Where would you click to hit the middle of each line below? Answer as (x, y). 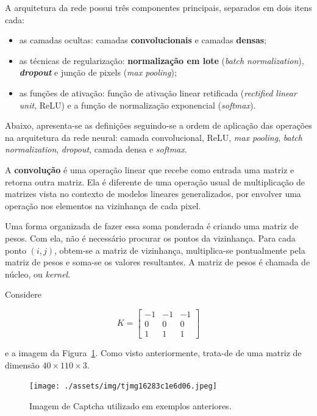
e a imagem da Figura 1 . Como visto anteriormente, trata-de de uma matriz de (153, 352)
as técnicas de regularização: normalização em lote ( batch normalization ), (162, 60)
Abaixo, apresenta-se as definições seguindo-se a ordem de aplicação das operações (158, 125)
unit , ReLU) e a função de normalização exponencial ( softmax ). (137, 105)
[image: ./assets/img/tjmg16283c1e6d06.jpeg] (123, 386)
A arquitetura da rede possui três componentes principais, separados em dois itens (158, 7)
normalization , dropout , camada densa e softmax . (96, 149)
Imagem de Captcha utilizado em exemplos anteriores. (130, 405)
